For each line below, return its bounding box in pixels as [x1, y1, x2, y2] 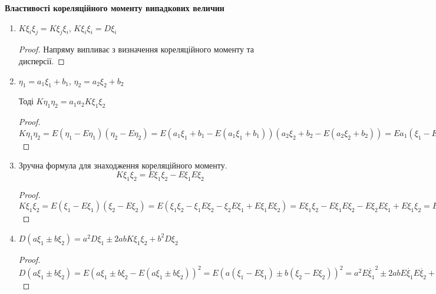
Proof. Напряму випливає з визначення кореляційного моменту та [18, 43, 255, 55]
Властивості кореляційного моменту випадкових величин [5, 2, 224, 14]
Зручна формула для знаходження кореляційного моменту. [18, 159, 227, 171]
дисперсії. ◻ [18, 54, 65, 67]
